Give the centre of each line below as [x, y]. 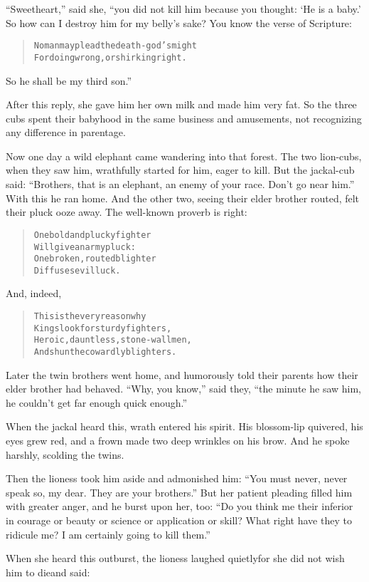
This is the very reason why [90, 317]
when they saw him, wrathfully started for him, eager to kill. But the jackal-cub [180, 170]
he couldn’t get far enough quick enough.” [97, 402]
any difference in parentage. [66, 132]
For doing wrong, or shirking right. [110, 57]
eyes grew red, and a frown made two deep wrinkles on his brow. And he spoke [178, 441]
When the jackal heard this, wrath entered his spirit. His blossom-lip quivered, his [184, 426]
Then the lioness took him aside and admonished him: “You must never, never [177, 478]
